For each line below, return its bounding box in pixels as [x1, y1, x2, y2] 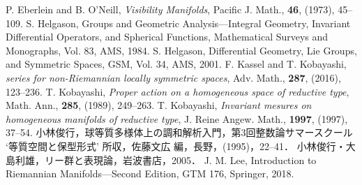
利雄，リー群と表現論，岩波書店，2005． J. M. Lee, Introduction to [15, 152, 317, 167]
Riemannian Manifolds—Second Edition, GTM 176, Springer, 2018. [6, 166, 294, 181]
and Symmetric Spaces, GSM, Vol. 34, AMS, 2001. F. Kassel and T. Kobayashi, [6, 57, 347, 71]
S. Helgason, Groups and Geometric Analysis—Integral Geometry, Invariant [26, 15, 351, 30]
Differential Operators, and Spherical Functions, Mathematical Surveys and [6, 29, 329, 44]
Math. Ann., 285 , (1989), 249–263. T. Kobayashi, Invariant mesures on [6, 98, 312, 112]
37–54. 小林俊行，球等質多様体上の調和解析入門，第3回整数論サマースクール [6, 125, 353, 140]
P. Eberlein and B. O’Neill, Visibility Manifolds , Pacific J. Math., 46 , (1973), [6, 2, 335, 16]
